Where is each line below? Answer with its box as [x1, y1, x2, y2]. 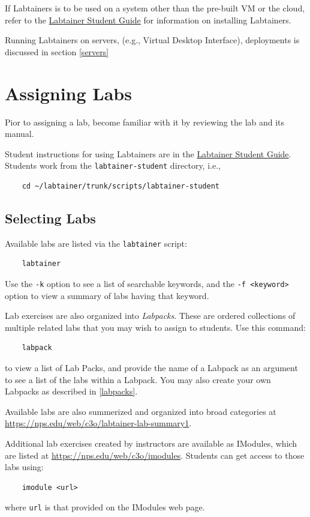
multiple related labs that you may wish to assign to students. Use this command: [5, 321, 306, 333]
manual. [5, 127, 34, 140]
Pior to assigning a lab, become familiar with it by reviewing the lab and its [5, 115, 285, 128]
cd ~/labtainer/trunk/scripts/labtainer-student [22, 181, 219, 190]
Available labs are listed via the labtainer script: [5, 237, 187, 249]
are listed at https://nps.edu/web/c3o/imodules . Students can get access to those [5, 449, 305, 461]
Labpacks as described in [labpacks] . [5, 385, 138, 398]
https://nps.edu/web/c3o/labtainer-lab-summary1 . [5, 417, 192, 429]
